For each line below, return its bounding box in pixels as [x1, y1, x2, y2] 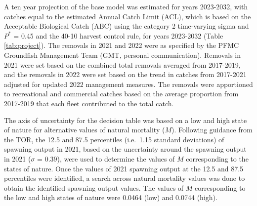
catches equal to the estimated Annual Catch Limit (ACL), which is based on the [4, 11, 251, 21]
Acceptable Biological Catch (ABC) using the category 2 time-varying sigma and [4, 21, 249, 31]
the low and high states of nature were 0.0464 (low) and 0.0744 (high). [4, 192, 217, 203]
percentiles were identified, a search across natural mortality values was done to [4, 173, 245, 183]
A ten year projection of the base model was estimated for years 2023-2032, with [4, 1, 248, 11]
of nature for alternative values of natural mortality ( [4, 124, 165, 135]
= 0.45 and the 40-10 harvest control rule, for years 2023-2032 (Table [13, 30, 223, 41]
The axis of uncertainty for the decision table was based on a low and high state [4, 115, 247, 125]
